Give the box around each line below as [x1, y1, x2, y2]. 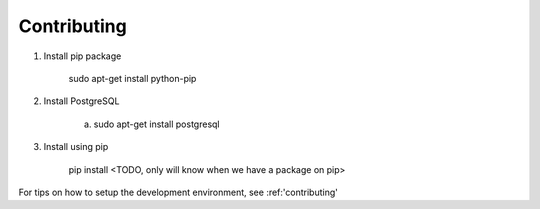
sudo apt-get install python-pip [68, 72, 197, 84]
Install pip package [43, 50, 122, 62]
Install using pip [43, 141, 109, 153]
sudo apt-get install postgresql [93, 118, 220, 130]
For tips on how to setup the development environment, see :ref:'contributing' [18, 186, 339, 198]
